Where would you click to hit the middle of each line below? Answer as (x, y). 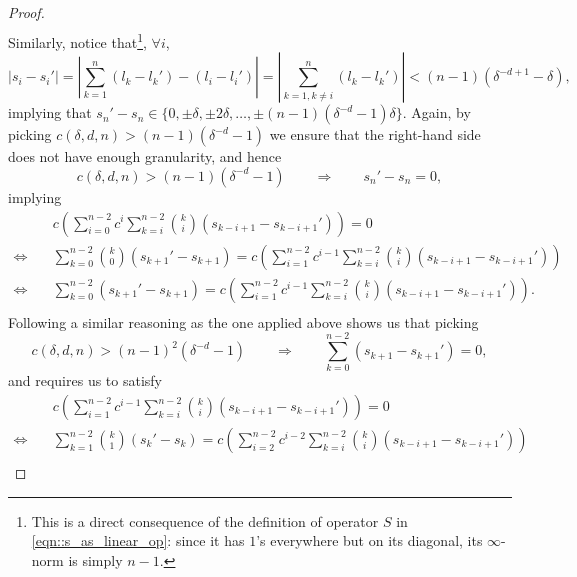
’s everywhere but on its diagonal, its (369, 540)
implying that (50, 112)
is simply (95, 559)
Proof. (26, 12)
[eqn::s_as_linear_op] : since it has (138, 540)
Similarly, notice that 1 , (77, 40)
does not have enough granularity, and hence (145, 156)
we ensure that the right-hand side (375, 134)
